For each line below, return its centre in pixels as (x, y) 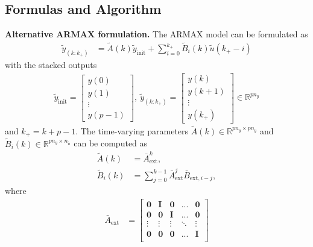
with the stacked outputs (51, 64)
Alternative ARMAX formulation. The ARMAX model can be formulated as (156, 34)
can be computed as (111, 143)
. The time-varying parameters (132, 130)
